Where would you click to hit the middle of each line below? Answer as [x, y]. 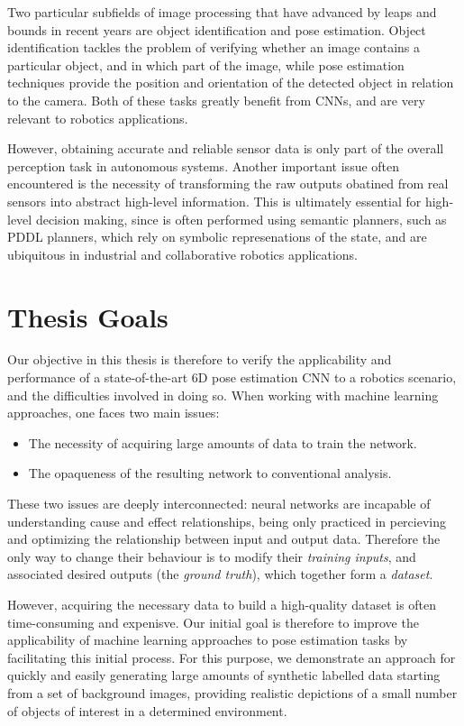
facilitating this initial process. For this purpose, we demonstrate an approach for [232, 657]
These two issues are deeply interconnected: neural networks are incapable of [219, 503]
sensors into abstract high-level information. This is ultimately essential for [214, 201]
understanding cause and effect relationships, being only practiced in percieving [227, 521]
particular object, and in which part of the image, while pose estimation [206, 64]
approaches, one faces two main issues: [114, 413]
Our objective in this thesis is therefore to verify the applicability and [200, 359]
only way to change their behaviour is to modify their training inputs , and [212, 556]
